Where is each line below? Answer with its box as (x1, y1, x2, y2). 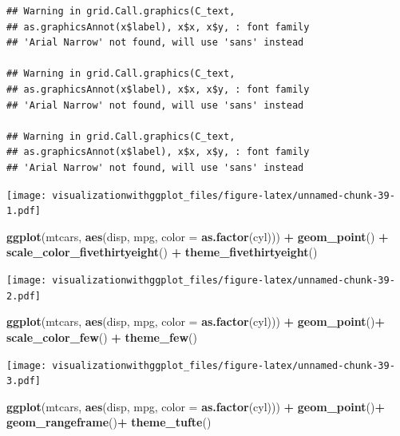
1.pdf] (6, 205, 41, 217)
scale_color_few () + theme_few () (6, 328, 197, 345)
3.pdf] (6, 375, 41, 387)
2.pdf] (6, 290, 41, 302)
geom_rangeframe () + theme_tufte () (6, 414, 212, 430)
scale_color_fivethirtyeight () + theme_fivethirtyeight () (6, 244, 318, 260)
